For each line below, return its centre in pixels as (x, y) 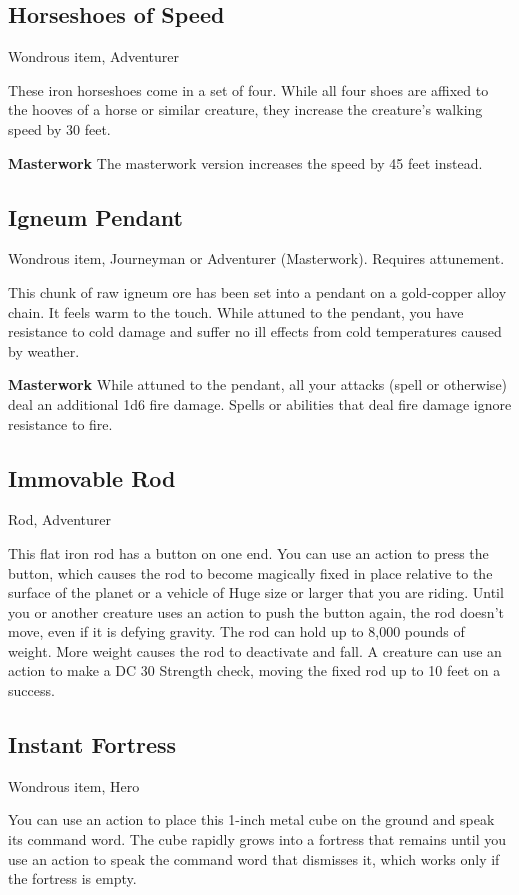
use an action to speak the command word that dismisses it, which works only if (254, 858)
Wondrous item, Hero (74, 785)
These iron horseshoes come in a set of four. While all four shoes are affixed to (248, 89)
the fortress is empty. (72, 878)
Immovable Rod (92, 477)
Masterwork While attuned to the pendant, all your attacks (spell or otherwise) (258, 384)
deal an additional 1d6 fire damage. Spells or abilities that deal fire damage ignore (260, 403)
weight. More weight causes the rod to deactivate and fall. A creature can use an (255, 650)
